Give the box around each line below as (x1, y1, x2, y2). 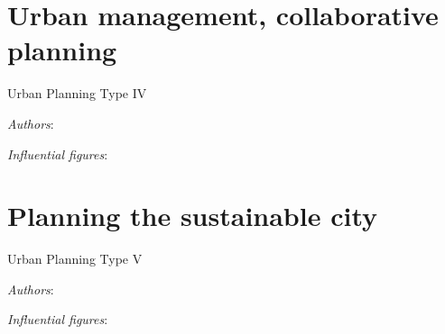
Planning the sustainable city (7, 197, 378, 234)
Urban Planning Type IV (7, 84, 147, 103)
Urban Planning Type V (7, 249, 143, 268)
